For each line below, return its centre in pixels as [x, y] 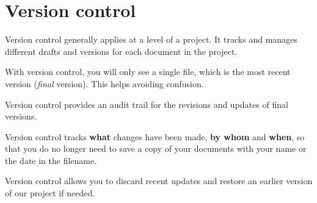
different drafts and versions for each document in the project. [121, 51]
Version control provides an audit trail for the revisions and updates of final [147, 104]
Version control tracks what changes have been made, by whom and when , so [155, 136]
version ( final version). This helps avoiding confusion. [104, 83]
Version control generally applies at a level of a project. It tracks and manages [151, 39]
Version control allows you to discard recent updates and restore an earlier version [159, 181]
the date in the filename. [51, 160]
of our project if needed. [50, 193]
